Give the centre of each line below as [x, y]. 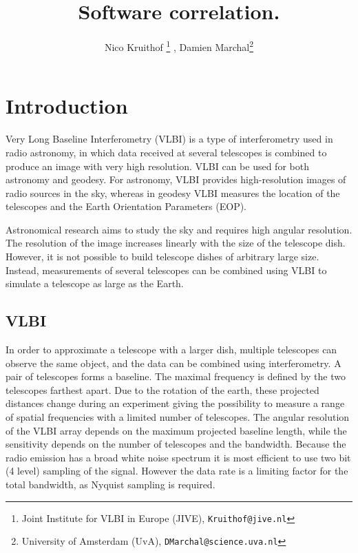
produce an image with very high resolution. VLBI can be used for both [157, 166]
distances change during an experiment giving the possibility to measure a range [175, 403]
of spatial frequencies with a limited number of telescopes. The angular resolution [178, 417]
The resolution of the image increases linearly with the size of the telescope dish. [176, 243]
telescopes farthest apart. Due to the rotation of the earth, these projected [162, 389]
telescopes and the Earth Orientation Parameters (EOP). [126, 206]
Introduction [67, 106]
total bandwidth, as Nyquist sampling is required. [110, 484]
